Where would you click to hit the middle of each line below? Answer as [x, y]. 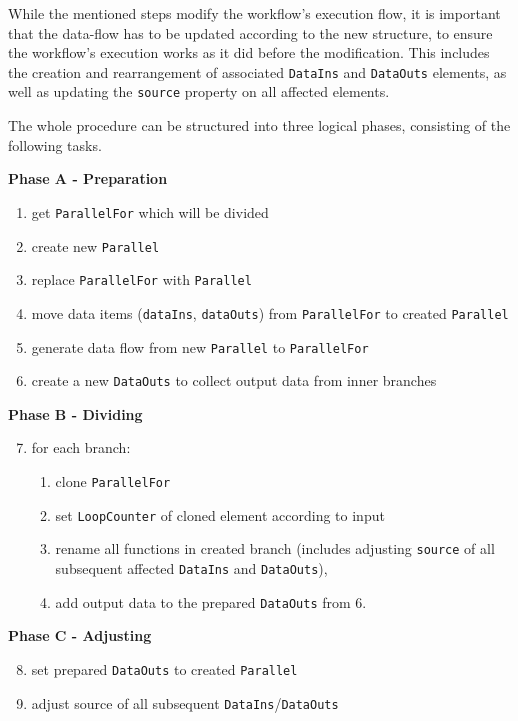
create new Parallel [95, 245]
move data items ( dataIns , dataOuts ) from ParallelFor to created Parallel [270, 312]
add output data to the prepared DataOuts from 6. [211, 601]
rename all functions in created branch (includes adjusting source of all [275, 548]
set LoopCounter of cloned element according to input [220, 514]
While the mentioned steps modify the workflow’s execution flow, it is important [254, 13]
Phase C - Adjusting [80, 635]
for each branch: [81, 447]
